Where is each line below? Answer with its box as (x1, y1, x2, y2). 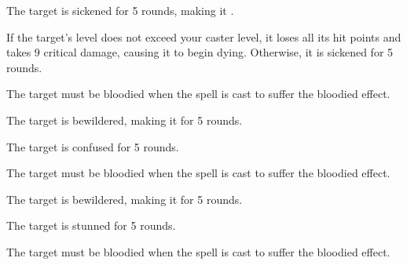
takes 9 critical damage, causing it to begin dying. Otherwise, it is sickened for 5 (6, 44, 394, 60)
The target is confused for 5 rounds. (6, 138, 179, 154)
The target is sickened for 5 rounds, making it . (6, 2, 234, 18)
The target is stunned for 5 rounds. (6, 217, 176, 234)
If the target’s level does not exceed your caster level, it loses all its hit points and (6, 28, 401, 45)
